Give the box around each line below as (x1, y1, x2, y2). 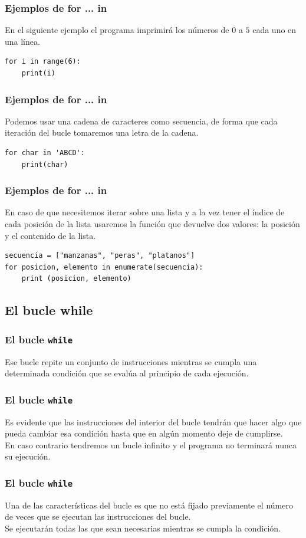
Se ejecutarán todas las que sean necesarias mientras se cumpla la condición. (5, 521, 281, 534)
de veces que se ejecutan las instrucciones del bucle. (5, 510, 191, 523)
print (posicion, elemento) (21, 274, 131, 283)
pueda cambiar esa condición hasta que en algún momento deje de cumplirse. (5, 427, 283, 439)
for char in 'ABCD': (5, 149, 85, 157)
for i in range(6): (5, 57, 81, 66)
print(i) (21, 69, 55, 77)
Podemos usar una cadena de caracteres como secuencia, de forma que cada (5, 114, 278, 127)
